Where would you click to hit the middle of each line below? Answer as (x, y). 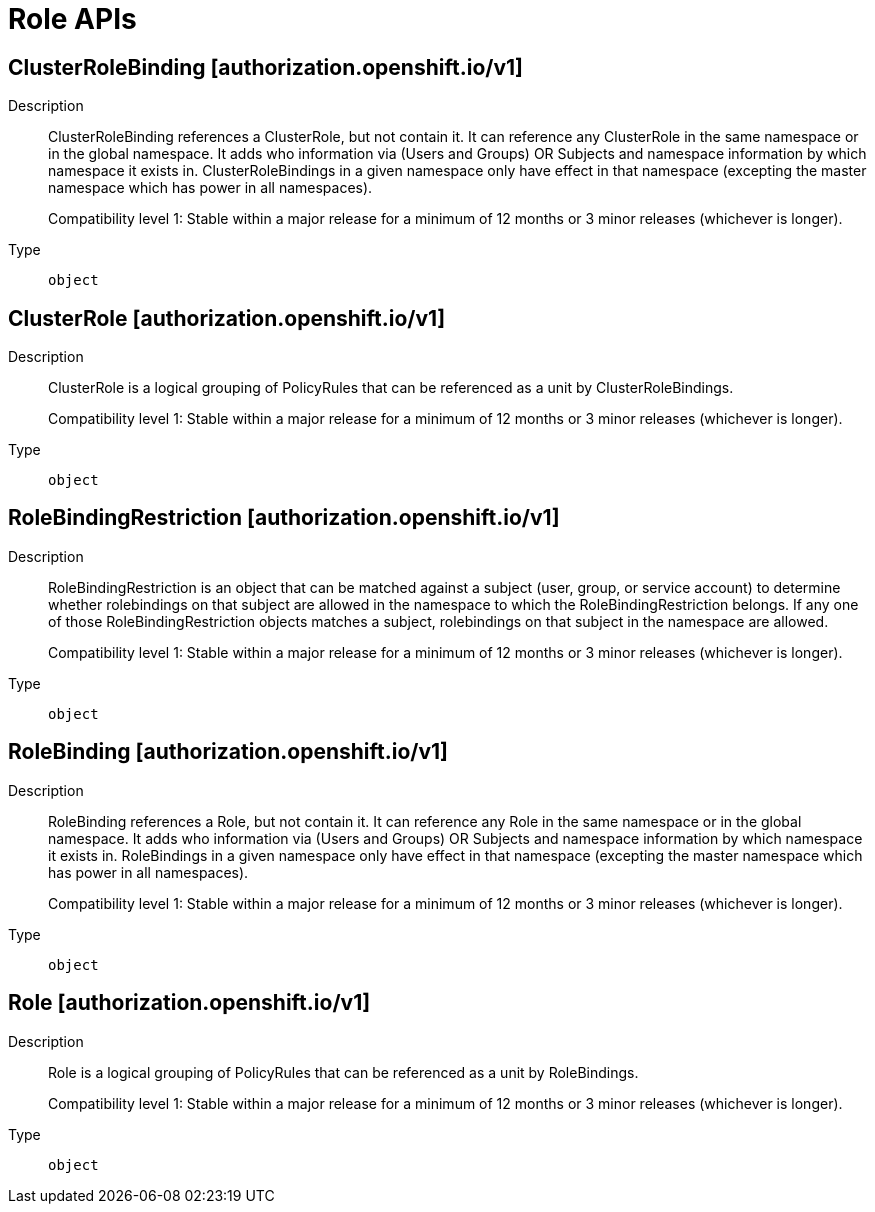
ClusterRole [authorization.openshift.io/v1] (227, 318)
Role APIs (72, 19)
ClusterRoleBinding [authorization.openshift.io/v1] (265, 67)
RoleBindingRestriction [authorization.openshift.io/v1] (284, 518)
